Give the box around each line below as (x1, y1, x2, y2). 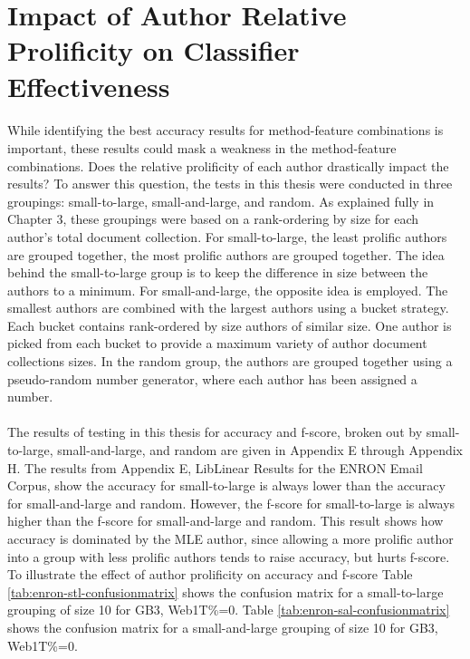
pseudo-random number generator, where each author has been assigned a (7, 369, 417, 388)
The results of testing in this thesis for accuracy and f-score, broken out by (7, 422, 423, 441)
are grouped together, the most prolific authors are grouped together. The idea (7, 245, 445, 264)
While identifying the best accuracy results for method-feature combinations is (7, 121, 444, 140)
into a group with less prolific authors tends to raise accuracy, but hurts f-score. (7, 547, 450, 566)
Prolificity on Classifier (7, 32, 300, 69)
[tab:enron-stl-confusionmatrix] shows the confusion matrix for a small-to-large (7, 582, 444, 601)
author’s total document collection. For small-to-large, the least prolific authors (7, 227, 447, 246)
